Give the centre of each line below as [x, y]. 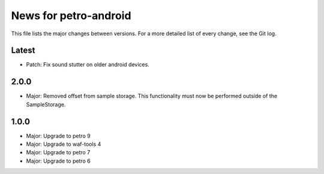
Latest [23, 51]
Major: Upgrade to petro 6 [58, 161]
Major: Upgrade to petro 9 [58, 136]
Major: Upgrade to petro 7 [58, 152]
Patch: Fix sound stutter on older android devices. [88, 65]
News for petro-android [71, 16]
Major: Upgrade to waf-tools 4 [64, 144]
